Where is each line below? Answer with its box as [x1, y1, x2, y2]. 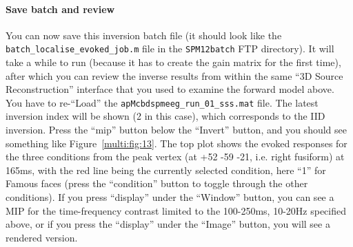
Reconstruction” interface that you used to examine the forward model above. [6, 82, 334, 96]
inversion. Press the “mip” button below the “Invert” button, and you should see [6, 122, 347, 137]
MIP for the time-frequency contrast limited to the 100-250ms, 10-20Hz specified [6, 203, 347, 217]
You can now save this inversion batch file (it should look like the [6, 28, 282, 42]
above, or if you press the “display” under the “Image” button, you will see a [6, 217, 330, 231]
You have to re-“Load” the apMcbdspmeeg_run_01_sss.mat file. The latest [6, 95, 319, 109]
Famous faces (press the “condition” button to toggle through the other [6, 176, 308, 191]
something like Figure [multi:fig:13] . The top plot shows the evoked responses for [6, 136, 347, 150]
